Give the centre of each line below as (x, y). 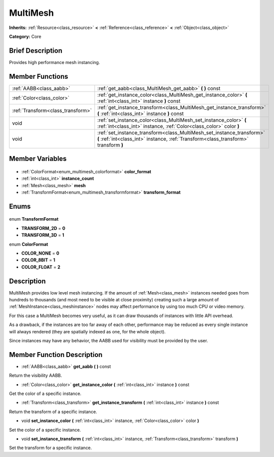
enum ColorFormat (29, 244)
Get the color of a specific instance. (45, 393)
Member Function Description (56, 355)
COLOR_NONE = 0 (41, 253)
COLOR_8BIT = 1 (38, 260)
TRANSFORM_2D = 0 (43, 228)
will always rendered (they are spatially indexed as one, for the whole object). (87, 331)
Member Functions (39, 76)
